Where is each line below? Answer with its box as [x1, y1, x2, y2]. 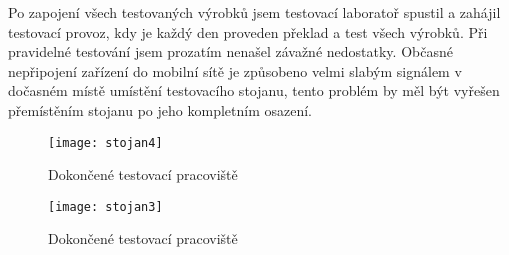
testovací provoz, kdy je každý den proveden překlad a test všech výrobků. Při [8, 21, 488, 42]
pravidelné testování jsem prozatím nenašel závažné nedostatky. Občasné [8, 41, 453, 62]
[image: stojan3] [48, 199, 163, 214]
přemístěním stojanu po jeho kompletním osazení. [8, 99, 312, 120]
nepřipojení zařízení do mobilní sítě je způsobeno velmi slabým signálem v [8, 60, 462, 81]
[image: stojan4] [48, 135, 163, 150]
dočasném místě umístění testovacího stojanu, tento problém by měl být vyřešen [8, 80, 500, 101]
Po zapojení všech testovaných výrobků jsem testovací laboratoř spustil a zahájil [8, 2, 501, 22]
